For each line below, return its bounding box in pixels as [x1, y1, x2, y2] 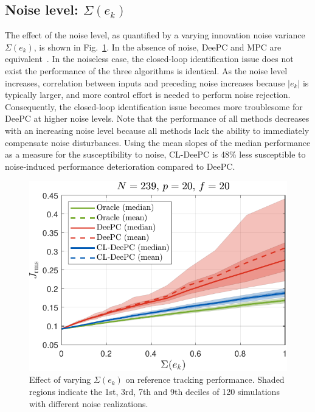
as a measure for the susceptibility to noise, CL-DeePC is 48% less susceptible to [5, 148, 306, 161]
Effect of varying [29, 373, 91, 386]
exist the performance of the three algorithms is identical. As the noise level [5, 64, 288, 77]
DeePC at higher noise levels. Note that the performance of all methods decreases [5, 112, 310, 125]
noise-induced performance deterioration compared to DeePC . [5, 159, 235, 172]
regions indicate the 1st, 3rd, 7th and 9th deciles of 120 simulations [29, 385, 280, 397]
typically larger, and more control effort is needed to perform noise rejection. [5, 88, 291, 101]
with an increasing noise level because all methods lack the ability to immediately [5, 124, 310, 136]
